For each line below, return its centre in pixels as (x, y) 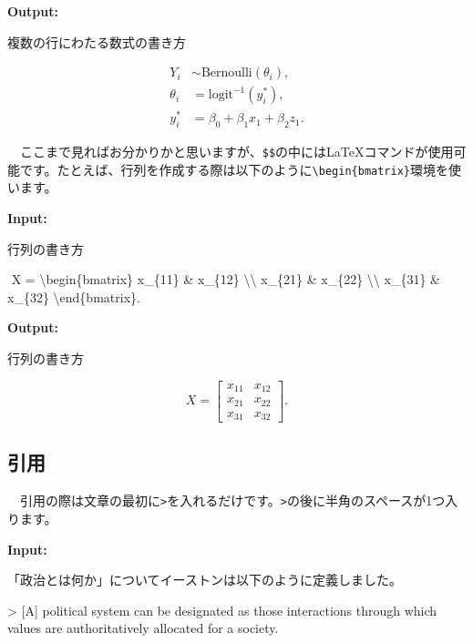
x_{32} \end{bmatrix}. (74, 296)
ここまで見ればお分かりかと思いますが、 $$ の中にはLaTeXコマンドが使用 (236, 152)
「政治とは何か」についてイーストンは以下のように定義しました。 (205, 580)
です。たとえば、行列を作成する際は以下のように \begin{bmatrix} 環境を (234, 169)
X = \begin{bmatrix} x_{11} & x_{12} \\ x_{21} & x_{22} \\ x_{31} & (226, 279)
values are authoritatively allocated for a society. (143, 628)
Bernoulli (226, 73)
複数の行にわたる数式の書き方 (97, 41)
